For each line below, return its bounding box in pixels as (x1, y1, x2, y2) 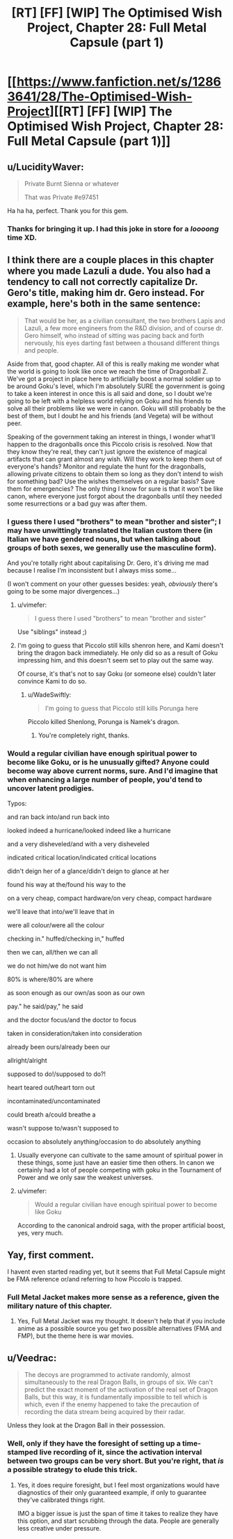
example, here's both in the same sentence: (7, 298, 201, 310)
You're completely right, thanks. (38, 731, 130, 739)
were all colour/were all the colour (7, 921, 105, 929)
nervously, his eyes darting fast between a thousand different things (24, 339, 220, 347)
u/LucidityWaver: (7, 161, 84, 172)
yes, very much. (17, 1229, 64, 1237)
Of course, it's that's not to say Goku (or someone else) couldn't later (17, 670, 216, 678)
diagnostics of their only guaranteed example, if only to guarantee (17, 1488, 207, 1496)
